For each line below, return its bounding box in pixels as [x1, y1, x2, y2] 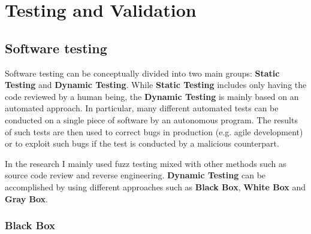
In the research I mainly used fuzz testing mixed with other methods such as [5, 157, 286, 169]
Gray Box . [5, 192, 48, 205]
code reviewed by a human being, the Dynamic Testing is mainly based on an [5, 90, 299, 102]
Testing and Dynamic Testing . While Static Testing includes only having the [5, 78, 307, 91]
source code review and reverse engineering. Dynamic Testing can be [5, 169, 266, 181]
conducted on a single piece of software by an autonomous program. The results [5, 113, 298, 126]
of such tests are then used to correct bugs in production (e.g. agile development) [5, 125, 303, 138]
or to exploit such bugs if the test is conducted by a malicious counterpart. [5, 137, 279, 150]
